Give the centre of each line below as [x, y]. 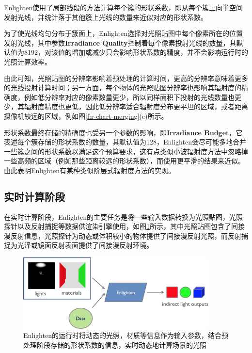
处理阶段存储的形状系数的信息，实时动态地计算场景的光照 [115, 345]
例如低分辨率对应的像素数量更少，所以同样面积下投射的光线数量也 [129, 97]
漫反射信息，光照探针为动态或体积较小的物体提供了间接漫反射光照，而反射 [123, 235]
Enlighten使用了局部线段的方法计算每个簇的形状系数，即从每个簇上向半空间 [123, 7]
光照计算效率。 [28, 61]
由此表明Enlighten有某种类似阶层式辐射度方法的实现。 [89, 170]
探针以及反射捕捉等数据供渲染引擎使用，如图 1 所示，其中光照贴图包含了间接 [124, 226]
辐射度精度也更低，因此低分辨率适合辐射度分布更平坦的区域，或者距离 [136, 106]
